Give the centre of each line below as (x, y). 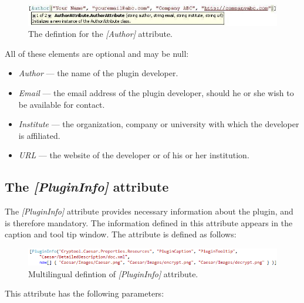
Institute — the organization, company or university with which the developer (159, 124)
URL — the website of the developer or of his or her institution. (134, 155)
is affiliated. (39, 135)
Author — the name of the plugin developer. (98, 73)
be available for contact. (62, 104)
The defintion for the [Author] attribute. (101, 34)
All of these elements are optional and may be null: (97, 53)
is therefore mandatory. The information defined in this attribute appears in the (149, 222)
